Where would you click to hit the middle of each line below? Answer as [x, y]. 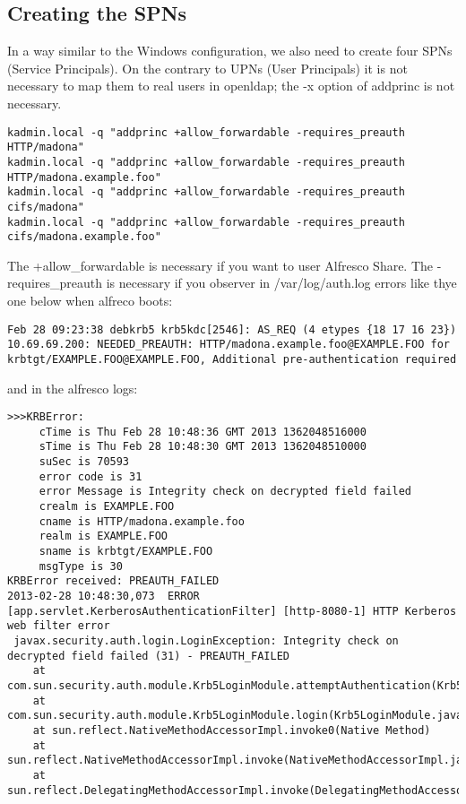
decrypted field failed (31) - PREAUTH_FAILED [148, 656]
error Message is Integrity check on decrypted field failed [225, 492]
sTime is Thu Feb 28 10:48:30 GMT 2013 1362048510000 [203, 447]
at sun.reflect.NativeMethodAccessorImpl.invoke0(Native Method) [232, 730]
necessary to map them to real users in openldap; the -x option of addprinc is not [231, 86]
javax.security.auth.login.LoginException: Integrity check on [206, 641]
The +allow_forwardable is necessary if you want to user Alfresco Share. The [220, 265]
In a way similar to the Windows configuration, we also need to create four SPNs [230, 51]
